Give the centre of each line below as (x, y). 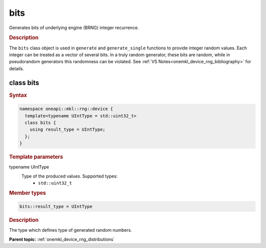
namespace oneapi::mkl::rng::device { (66, 109)
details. (17, 69)
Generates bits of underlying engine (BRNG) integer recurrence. (74, 28)
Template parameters (36, 157)
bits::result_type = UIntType (56, 206)
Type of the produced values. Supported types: (69, 176)
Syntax (18, 95)
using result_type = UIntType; (67, 130)
